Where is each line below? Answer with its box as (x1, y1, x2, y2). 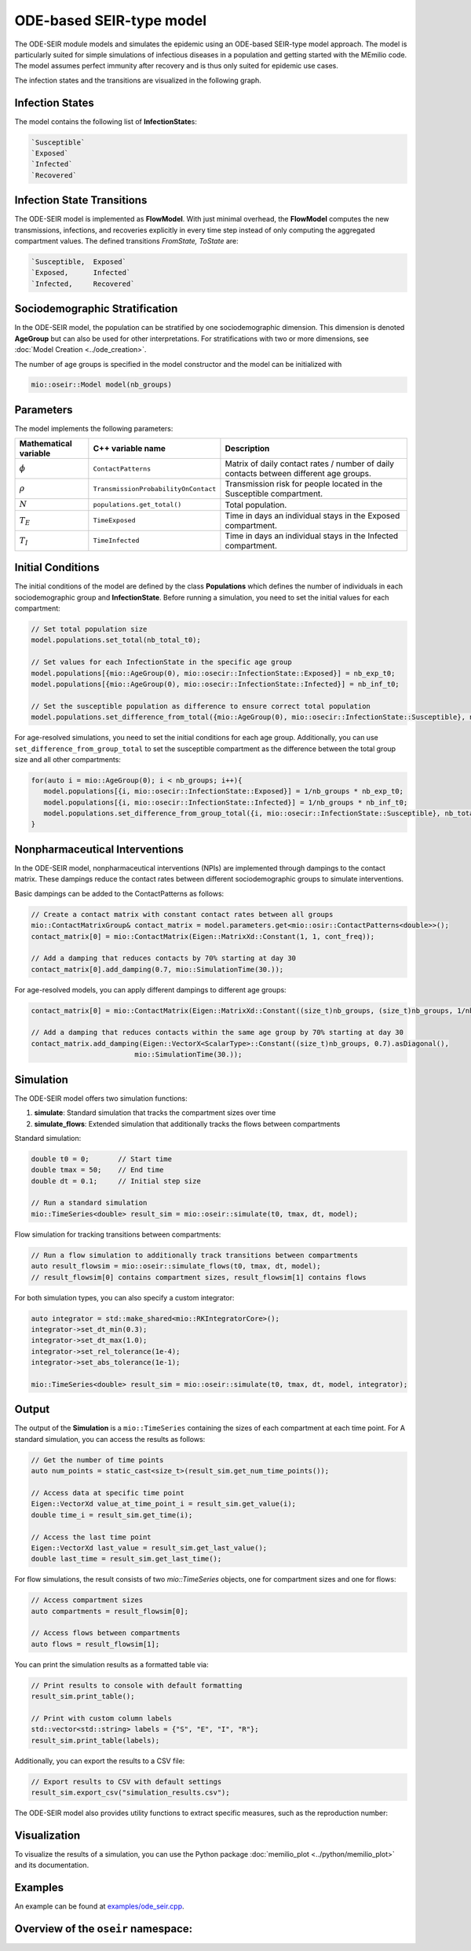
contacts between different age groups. (225, 468, 372, 479)
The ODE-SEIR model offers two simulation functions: (14, 1093, 188, 1103)
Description (225, 443, 270, 454)
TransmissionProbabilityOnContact (93, 484, 217, 493)
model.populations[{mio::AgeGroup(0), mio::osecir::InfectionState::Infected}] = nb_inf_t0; (31, 680, 400, 688)
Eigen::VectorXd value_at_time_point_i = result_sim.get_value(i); (31, 1499, 297, 1509)
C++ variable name (93, 443, 166, 454)
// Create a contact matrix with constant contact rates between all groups (31, 910, 334, 919)
